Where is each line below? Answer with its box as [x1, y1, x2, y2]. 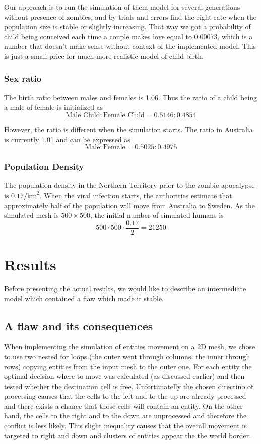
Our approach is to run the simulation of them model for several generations [4, 2, 240, 12]
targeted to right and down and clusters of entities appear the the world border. [4, 430, 251, 440]
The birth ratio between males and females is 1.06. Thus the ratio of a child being [4, 92, 257, 102]
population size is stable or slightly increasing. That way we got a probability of [4, 21, 251, 32]
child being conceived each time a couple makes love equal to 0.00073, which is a [4, 31, 253, 41]
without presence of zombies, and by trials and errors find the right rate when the [4, 11, 257, 22]
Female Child [103, 111, 145, 119]
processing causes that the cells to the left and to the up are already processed [4, 391, 246, 401]
